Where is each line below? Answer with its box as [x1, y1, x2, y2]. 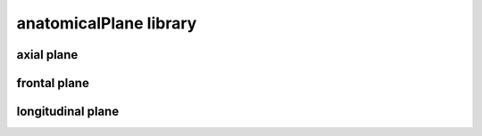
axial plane [16, 47, 79, 62]
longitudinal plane [16, 104, 120, 119]
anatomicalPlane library [16, 13, 197, 33]
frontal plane [16, 76, 89, 91]
